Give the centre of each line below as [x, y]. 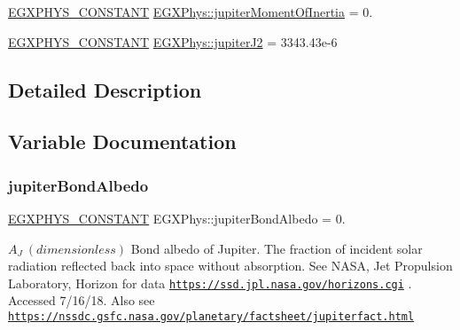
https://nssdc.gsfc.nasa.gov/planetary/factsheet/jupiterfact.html [211, 317]
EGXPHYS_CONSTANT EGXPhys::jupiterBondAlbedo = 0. [177, 218]
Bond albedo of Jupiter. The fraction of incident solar [277, 248]
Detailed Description [105, 89]
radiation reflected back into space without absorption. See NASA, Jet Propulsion [230, 266]
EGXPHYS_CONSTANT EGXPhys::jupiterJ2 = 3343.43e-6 [173, 41]
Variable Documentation [122, 141]
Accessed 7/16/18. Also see [82, 300]
